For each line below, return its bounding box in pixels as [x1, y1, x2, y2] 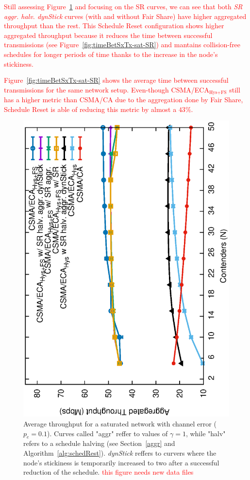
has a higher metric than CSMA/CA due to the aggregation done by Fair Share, [4, 94, 243, 105]
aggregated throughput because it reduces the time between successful [4, 30, 213, 40]
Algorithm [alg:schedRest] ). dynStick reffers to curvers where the [23, 448, 217, 458]
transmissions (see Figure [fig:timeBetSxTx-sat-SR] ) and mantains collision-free [4, 39, 241, 50]
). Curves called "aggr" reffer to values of [47, 428, 168, 438]
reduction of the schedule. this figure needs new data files [23, 467, 194, 477]
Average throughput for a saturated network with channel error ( [23, 419, 217, 429]
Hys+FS [209, 90, 227, 95]
